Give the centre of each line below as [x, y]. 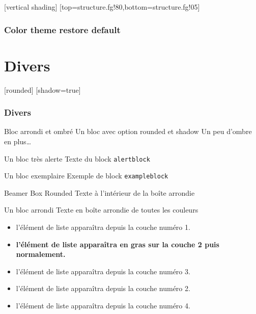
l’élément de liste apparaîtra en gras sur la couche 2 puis [118, 244]
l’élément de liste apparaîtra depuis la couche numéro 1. [103, 227]
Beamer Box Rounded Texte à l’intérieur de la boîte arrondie [99, 192]
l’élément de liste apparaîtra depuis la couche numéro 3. [103, 271]
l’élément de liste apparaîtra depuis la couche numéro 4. [103, 306]
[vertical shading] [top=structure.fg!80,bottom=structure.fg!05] [102, 7]
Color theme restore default [62, 29]
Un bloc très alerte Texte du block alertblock [77, 158]
